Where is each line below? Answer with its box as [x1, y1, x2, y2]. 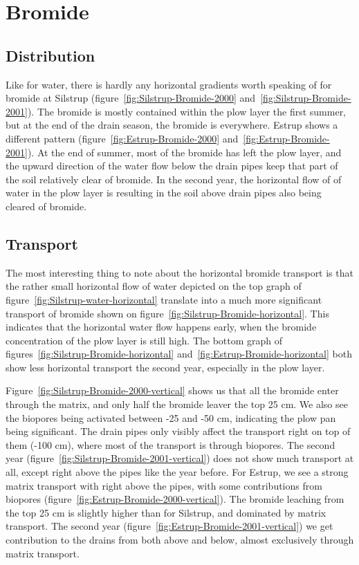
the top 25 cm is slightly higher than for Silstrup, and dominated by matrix [6, 505, 326, 519]
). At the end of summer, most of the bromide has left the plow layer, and [27, 145, 342, 159]
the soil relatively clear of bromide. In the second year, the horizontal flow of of [6, 172, 342, 186]
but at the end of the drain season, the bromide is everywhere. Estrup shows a [6, 118, 338, 132]
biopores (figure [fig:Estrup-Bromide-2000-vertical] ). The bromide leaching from [6, 492, 344, 506]
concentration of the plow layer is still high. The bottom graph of [6, 333, 283, 347]
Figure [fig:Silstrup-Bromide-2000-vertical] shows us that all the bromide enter [6, 383, 339, 398]
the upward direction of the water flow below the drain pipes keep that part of [6, 158, 338, 173]
